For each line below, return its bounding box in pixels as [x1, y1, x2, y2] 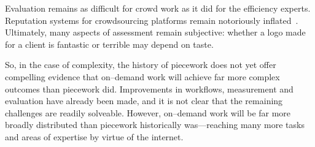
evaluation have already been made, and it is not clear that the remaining [5, 94, 283, 107]
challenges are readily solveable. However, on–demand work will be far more [5, 106, 291, 119]
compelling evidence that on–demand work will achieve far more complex [5, 70, 280, 83]
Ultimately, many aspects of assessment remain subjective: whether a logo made [5, 26, 306, 39]
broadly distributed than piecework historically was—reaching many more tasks [5, 118, 305, 131]
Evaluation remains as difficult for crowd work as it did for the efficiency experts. [5, 2, 311, 14]
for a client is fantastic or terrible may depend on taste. [5, 37, 214, 50]
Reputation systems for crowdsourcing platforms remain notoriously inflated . [5, 13, 298, 26]
